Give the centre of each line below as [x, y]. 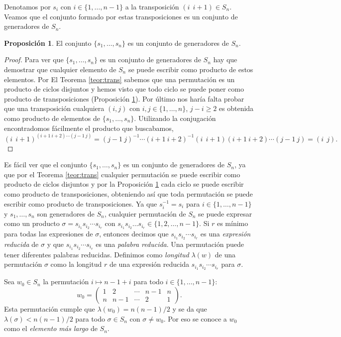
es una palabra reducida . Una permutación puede [170, 244]
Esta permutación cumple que [50, 308]
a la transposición [152, 6]
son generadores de [66, 213]
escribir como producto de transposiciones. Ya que [81, 203]
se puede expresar [225, 213]
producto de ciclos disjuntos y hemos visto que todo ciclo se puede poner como [124, 89]
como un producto [32, 223]
